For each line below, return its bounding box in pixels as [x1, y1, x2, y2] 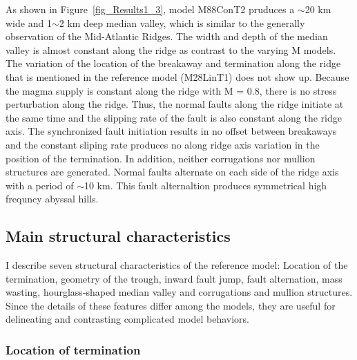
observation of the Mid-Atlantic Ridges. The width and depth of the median [6, 29, 328, 44]
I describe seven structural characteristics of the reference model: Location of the [6, 258, 348, 272]
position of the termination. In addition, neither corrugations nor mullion [6, 151, 316, 165]
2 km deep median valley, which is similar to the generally [59, 15, 305, 30]
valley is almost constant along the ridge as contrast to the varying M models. [6, 42, 336, 57]
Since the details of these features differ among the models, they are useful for [6, 298, 336, 312]
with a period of [6, 178, 74, 192]
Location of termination [6, 341, 141, 358]
